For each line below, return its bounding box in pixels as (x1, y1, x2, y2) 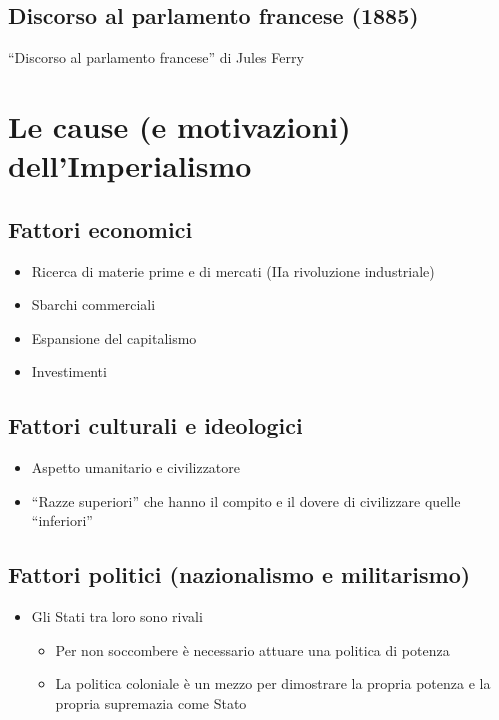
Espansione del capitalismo (31, 327, 197, 348)
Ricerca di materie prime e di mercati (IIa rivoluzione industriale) (31, 260, 435, 281)
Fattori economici (8, 213, 193, 244)
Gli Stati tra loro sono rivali (31, 606, 203, 627)
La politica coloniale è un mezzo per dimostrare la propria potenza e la (55, 673, 491, 694)
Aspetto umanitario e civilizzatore (31, 457, 241, 478)
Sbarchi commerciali (31, 294, 156, 315)
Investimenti (31, 361, 107, 382)
